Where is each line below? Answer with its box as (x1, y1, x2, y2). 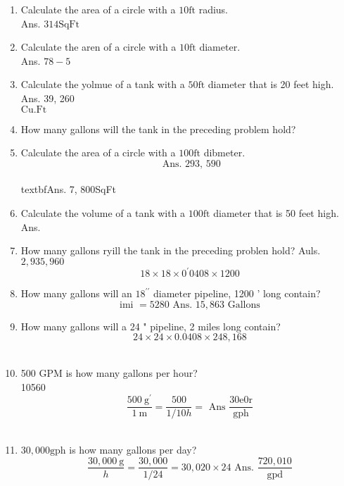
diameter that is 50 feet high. (213, 205, 339, 220)
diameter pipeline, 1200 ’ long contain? (153, 286, 321, 301)
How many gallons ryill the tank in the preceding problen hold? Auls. (20, 243, 321, 258)
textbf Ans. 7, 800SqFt (20, 182, 117, 197)
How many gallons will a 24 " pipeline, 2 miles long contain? (20, 318, 281, 333)
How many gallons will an (20, 286, 132, 301)
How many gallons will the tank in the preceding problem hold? (20, 121, 296, 136)
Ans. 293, (162, 158, 203, 169)
